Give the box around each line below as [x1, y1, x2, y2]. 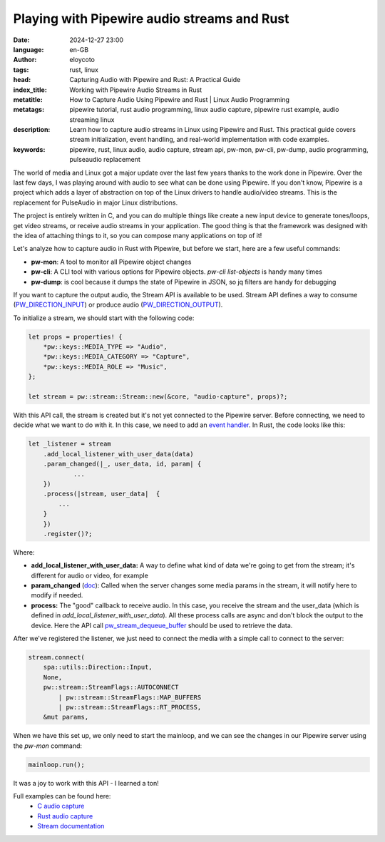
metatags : [13, 106, 45, 114]
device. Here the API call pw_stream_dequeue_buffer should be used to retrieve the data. [31, 621, 293, 630]
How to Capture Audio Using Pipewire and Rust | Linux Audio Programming [69, 95, 290, 103]
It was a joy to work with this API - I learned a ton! [13, 779, 160, 787]
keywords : [13, 145, 46, 153]
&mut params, [43, 713, 89, 722]
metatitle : [13, 95, 43, 103]
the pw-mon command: [13, 741, 82, 750]
